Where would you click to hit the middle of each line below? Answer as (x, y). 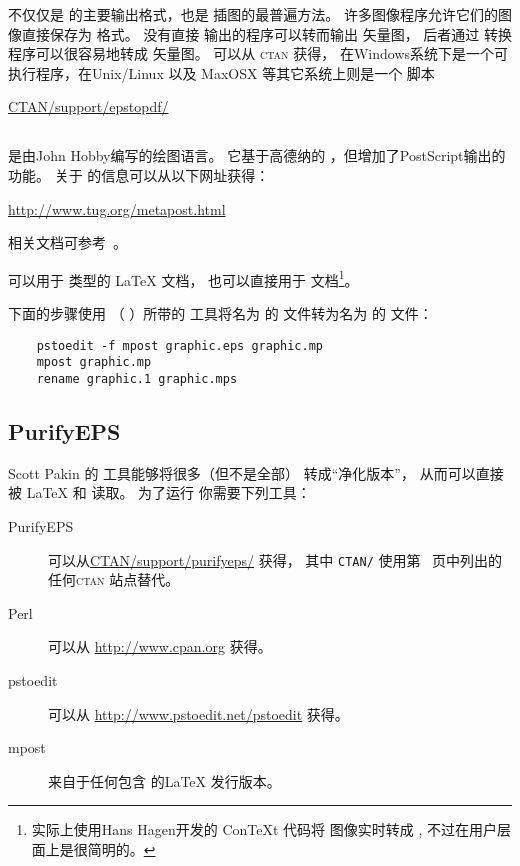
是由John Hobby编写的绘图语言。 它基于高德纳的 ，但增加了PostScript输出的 (257, 155)
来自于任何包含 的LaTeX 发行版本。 (164, 780)
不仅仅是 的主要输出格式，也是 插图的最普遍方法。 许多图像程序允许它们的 (253, 14)
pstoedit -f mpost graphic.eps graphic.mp (179, 345)
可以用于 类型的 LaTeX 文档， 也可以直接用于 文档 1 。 (183, 278)
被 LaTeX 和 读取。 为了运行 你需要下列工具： (159, 492)
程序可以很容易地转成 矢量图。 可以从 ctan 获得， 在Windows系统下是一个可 (258, 53)
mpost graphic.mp (94, 362)
